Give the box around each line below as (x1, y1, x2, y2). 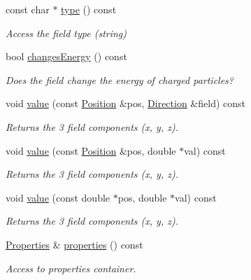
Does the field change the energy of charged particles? (6, 72, 234, 87)
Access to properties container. (6, 260, 136, 275)
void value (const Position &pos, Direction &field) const (6, 96, 246, 111)
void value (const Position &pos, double (6, 143, 176, 157)
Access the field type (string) (6, 25, 127, 40)
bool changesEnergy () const (6, 49, 127, 64)
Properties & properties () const (6, 237, 143, 251)
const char (6, 2, 50, 16)
